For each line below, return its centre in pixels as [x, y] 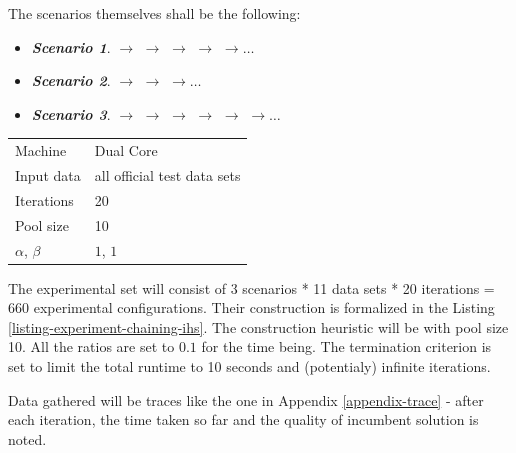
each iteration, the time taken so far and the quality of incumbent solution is [243, 419]
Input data [48, 174]
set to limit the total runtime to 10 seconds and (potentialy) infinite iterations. [249, 365]
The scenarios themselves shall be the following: [154, 13]
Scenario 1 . [71, 46]
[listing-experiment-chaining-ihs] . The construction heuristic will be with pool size [258, 326]
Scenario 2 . [71, 80]
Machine [41, 150]
